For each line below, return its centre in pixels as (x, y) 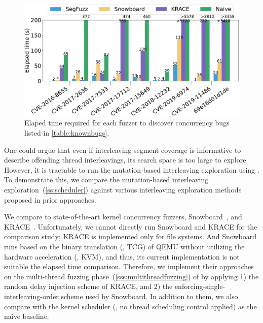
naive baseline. (27, 316)
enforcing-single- (200, 286)
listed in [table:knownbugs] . (67, 133)
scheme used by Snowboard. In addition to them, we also (149, 296)
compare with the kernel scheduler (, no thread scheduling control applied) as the (130, 306)
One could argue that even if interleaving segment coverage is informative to (123, 150)
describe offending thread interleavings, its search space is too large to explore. (126, 160)
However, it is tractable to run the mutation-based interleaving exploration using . (132, 169)
